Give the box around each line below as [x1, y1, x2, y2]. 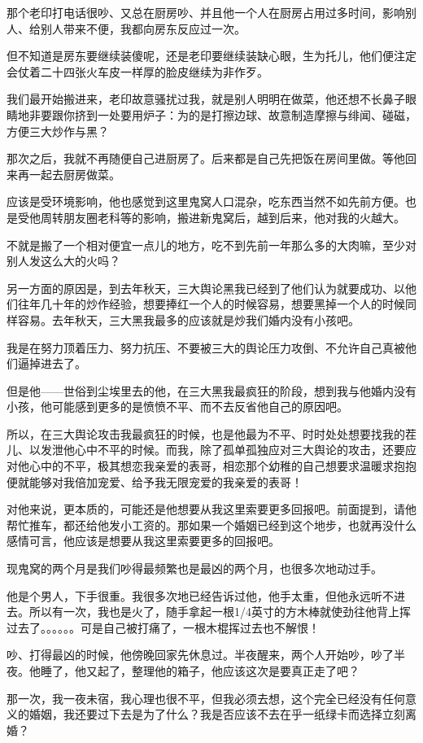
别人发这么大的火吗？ [7, 252, 120, 269]
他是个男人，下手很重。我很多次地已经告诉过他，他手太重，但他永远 [7, 587, 371, 604]
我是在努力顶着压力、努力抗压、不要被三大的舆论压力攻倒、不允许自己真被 [7, 339, 405, 356]
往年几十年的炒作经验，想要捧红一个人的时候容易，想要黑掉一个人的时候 [17, 295, 405, 312]
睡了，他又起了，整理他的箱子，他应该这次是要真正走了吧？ [40, 662, 360, 679]
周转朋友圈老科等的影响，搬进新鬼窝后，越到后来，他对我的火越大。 [40, 208, 405, 225]
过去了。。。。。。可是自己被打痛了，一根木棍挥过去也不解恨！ [7, 618, 320, 636]
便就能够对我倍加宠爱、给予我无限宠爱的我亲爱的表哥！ [7, 473, 303, 490]
